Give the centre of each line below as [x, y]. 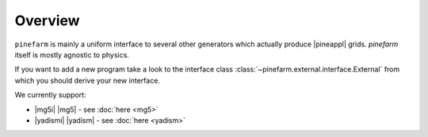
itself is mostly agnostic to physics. [72, 54]
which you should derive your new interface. [87, 80]
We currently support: [50, 95]
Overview [47, 20]
